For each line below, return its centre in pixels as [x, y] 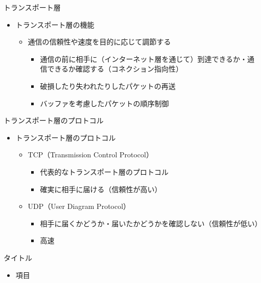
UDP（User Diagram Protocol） [79, 206]
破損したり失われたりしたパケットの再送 [108, 86]
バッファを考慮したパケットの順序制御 [104, 103]
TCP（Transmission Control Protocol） [90, 155]
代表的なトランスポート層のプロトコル [104, 171]
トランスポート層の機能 [55, 24]
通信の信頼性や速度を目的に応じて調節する [99, 42]
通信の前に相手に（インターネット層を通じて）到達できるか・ [144, 58]
